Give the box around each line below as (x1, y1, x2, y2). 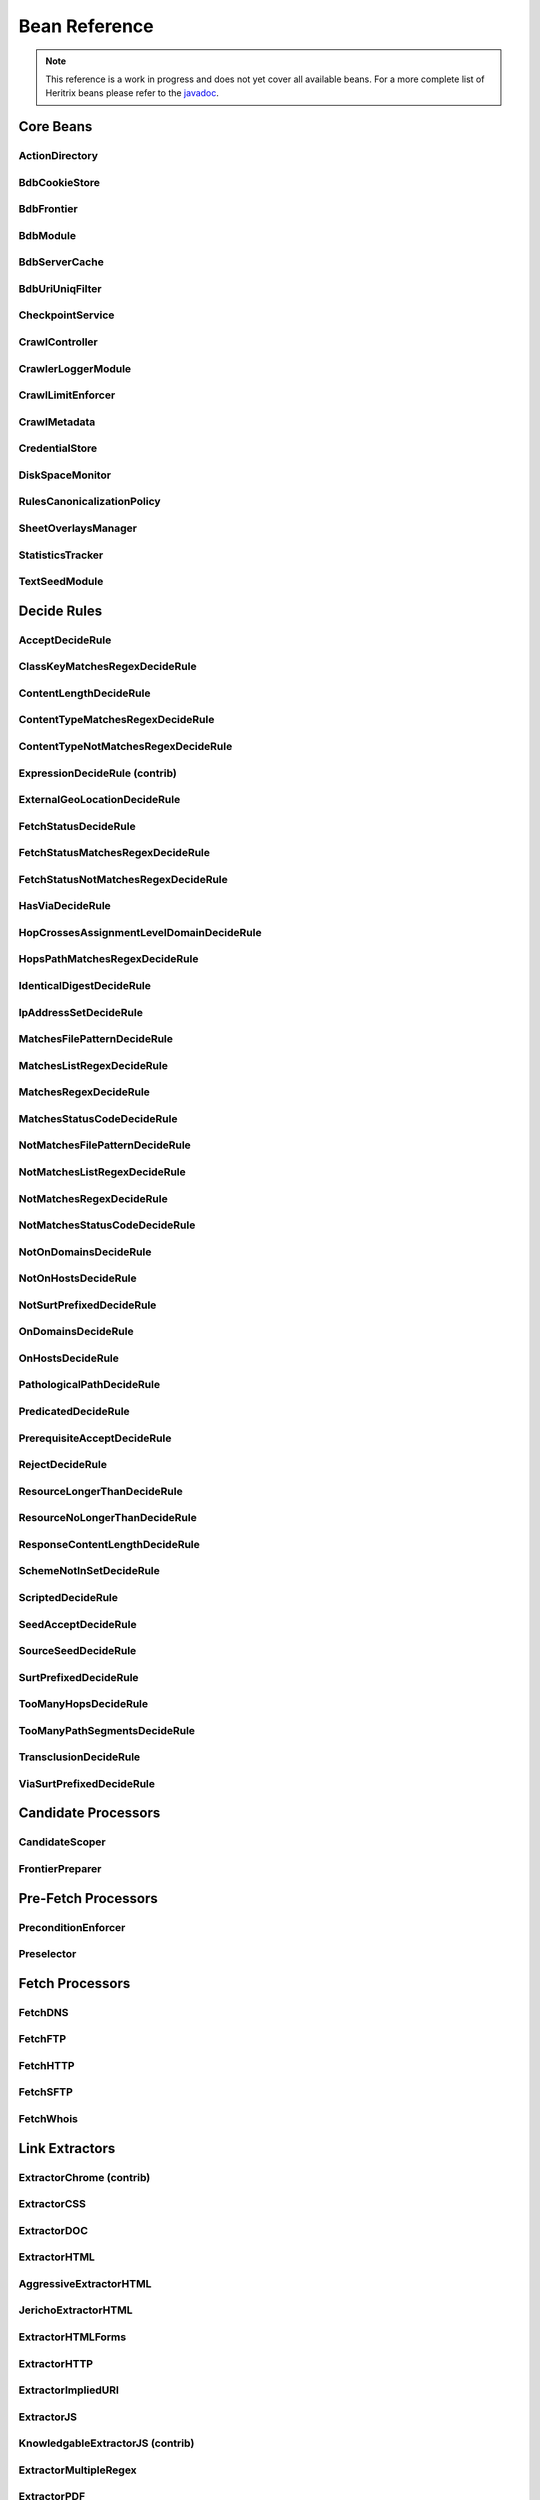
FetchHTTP (18, 2058, 75, 2072)
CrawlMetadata (18, 415, 96, 429)
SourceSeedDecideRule (18, 1644, 137, 1658)
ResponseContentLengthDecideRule (18, 1537, 200, 1551)
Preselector (18, 1947, 77, 1961)
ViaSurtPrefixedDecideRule (18, 1776, 155, 1790)
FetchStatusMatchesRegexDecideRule (18, 846, 210, 860)
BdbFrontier (18, 202, 79, 216)
